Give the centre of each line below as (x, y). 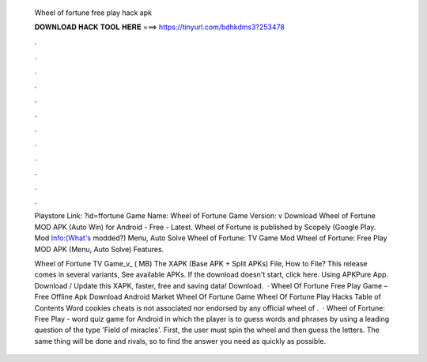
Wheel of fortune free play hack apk (93, 13)
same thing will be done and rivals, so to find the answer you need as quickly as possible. (180, 341)
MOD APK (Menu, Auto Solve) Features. (99, 249)
